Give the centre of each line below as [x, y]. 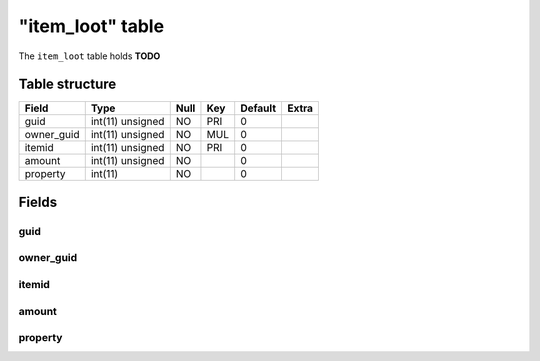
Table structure [67, 84]
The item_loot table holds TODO [89, 56]
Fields [38, 201]
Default [258, 108]
